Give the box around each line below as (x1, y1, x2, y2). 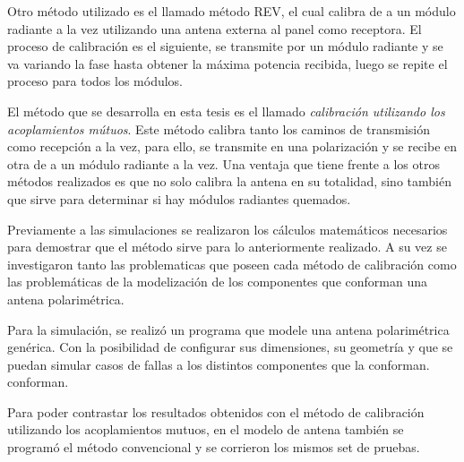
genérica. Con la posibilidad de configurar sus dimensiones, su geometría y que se (7, 338, 453, 356)
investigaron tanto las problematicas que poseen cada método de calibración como (7, 254, 457, 273)
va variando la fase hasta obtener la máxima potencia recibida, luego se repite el (7, 54, 448, 73)
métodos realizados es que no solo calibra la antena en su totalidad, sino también (7, 172, 451, 191)
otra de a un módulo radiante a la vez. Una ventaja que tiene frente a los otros (7, 154, 440, 173)
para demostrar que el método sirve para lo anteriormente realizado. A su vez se (7, 237, 447, 256)
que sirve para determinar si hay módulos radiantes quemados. (7, 189, 351, 208)
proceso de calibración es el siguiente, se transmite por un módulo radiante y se (7, 37, 443, 56)
